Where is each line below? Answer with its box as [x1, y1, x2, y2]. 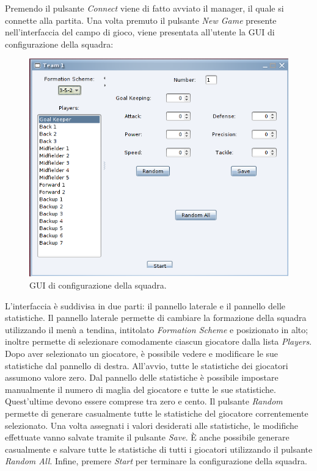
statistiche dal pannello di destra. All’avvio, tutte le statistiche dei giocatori [5, 359, 288, 372]
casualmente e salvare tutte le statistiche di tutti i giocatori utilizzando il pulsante [5, 442, 313, 455]
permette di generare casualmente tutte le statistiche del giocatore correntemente [5, 406, 308, 419]
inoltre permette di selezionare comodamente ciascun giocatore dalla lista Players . [5, 335, 312, 348]
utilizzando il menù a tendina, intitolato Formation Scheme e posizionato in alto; [5, 323, 308, 336]
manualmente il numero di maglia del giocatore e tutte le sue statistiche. [5, 383, 276, 395]
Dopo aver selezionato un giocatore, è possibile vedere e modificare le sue [5, 347, 279, 359]
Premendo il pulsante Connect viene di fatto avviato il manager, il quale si [5, 2, 284, 14]
